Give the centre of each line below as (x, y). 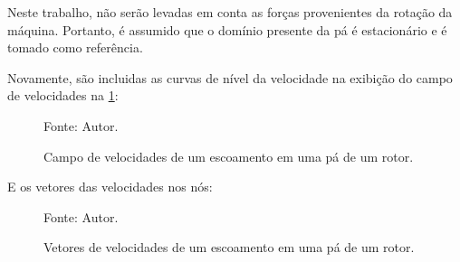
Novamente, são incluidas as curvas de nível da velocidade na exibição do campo (230, 77)
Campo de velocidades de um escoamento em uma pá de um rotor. (229, 156)
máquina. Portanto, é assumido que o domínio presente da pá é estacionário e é (227, 29)
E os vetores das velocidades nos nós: (110, 187)
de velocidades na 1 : (63, 95)
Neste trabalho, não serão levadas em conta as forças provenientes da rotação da (230, 12)
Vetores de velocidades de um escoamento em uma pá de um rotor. (229, 247)
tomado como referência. (75, 47)
